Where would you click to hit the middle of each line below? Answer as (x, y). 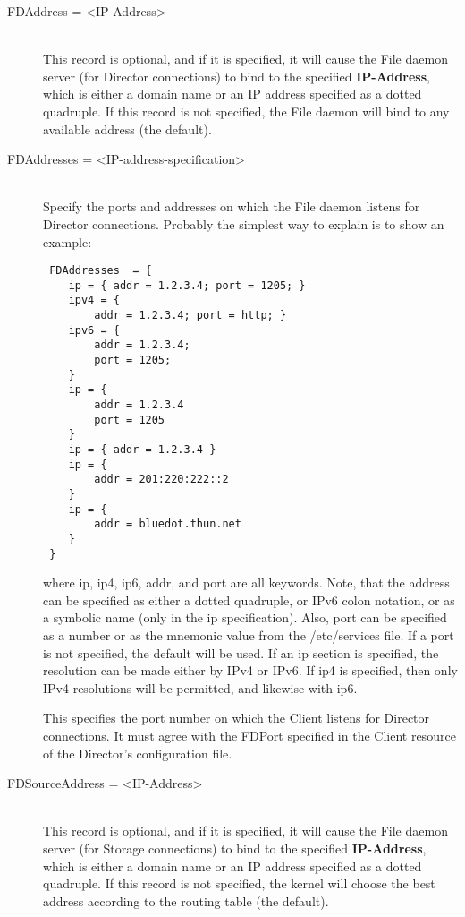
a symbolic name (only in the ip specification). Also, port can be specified (245, 617)
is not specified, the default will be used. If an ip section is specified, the (241, 652)
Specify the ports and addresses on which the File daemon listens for (232, 206)
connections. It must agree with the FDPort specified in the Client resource (249, 735)
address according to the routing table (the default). (186, 900)
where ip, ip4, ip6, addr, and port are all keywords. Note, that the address (246, 583)
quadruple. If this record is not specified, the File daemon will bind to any (246, 111)
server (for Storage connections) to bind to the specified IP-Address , (235, 848)
